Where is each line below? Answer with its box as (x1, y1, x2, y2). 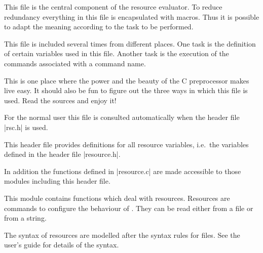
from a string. (4, 213, 47, 223)
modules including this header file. (4, 176, 110, 186)
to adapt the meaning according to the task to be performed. (4, 21, 194, 32)
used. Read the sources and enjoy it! (4, 95, 117, 105)
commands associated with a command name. (4, 58, 146, 68)
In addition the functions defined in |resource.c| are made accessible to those (4, 165, 241, 176)
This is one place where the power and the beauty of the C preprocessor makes (4, 75, 249, 86)
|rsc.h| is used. (4, 121, 48, 132)
